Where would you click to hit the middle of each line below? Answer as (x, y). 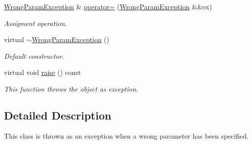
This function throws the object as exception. (71, 88)
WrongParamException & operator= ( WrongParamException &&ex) (108, 6)
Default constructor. (34, 56)
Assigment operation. (35, 23)
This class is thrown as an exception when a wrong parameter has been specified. (126, 135)
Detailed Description (58, 115)
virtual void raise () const (43, 72)
